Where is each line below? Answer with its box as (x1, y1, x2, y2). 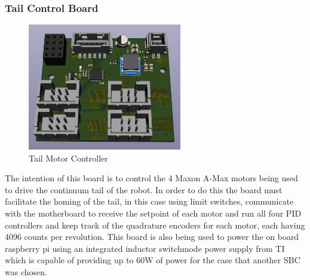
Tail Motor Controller (29, 151, 108, 164)
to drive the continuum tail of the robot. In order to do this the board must (5, 183, 283, 196)
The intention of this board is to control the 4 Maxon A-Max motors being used (5, 172, 298, 184)
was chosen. (5, 265, 47, 278)
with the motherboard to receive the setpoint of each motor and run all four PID (5, 206, 302, 219)
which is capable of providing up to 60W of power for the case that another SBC (5, 254, 300, 266)
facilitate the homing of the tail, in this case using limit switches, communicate (5, 195, 294, 208)
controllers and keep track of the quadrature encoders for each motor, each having (5, 218, 305, 231)
